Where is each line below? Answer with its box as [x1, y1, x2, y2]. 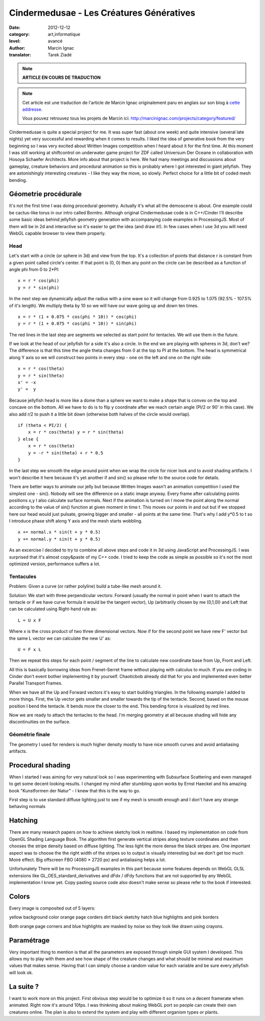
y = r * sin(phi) [18, 285, 59, 290]
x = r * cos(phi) [18, 278, 59, 284]
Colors [9, 892, 30, 900]
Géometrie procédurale [9, 190, 82, 198]
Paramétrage [9, 936, 50, 944]
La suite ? [9, 982, 39, 991]
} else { [18, 436, 39, 442]
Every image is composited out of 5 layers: [9, 905, 96, 911]
